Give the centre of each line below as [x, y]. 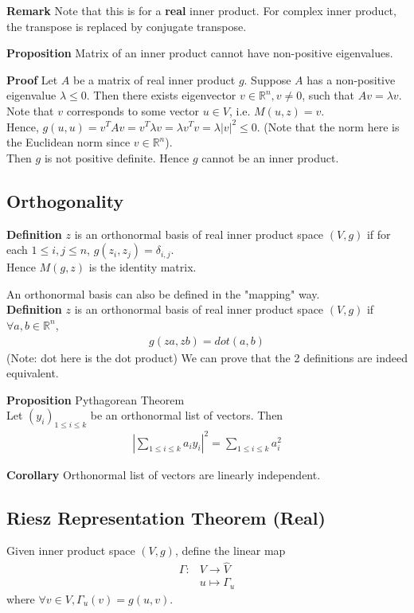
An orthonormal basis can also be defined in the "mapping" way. [163, 293]
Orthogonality [65, 200]
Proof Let [32, 79]
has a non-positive [351, 79]
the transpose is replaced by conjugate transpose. [127, 26]
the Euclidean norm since [68, 142]
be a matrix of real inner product [154, 79]
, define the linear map [230, 551]
